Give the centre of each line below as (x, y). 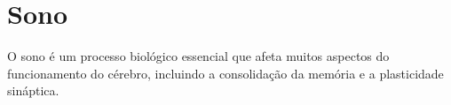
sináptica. (33, 90)
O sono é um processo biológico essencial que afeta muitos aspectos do (198, 56)
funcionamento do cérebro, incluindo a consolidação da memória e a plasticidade (225, 73)
